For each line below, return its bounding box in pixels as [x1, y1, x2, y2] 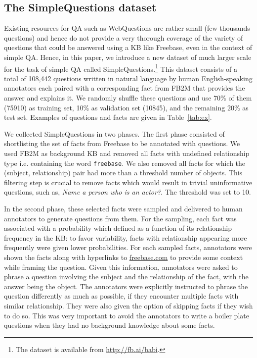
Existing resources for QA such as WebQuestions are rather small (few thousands [4, 23, 250, 33]
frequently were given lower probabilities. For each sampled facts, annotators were [4, 242, 252, 253]
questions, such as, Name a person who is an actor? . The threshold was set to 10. [4, 187, 251, 197]
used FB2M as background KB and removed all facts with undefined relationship [4, 148, 250, 158]
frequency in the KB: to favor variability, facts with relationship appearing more [4, 232, 247, 243]
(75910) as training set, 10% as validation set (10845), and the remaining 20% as [4, 102, 249, 112]
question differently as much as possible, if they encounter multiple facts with [4, 291, 239, 301]
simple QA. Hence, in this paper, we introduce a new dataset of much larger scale [4, 51, 252, 62]
